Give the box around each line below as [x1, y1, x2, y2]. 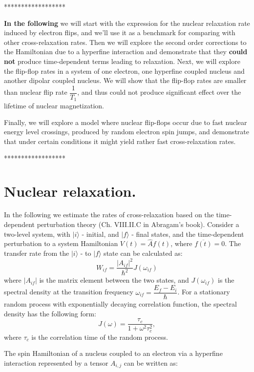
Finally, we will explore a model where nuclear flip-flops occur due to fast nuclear [4, 117, 247, 127]
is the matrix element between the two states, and [39, 275, 189, 285]
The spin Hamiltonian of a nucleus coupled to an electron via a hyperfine [4, 348, 223, 358]
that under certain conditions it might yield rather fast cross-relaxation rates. [4, 136, 236, 146]
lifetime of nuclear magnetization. [4, 101, 104, 111]
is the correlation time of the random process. [31, 331, 168, 342]
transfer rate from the [4, 248, 69, 258]
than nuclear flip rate [4, 87, 67, 97]
